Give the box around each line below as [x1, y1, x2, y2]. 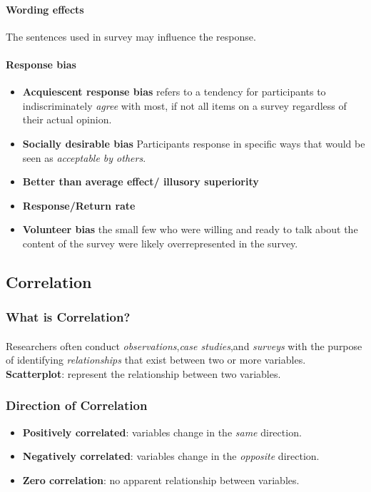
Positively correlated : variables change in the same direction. [22, 424, 302, 439]
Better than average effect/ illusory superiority [22, 174, 259, 189]
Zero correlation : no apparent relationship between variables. [22, 472, 300, 487]
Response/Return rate [22, 198, 136, 212]
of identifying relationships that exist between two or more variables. [6, 352, 306, 367]
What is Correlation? [6, 308, 131, 326]
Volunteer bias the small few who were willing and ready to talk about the [22, 222, 358, 237]
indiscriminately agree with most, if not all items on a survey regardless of [22, 98, 347, 113]
